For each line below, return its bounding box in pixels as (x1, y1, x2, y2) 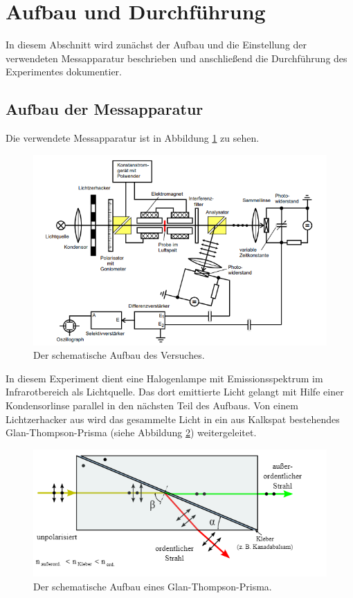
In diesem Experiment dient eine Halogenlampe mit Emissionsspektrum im (6, 371, 323, 385)
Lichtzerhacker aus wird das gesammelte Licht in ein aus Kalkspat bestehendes (6, 411, 340, 426)
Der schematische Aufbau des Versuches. (33, 348, 205, 362)
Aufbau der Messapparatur (6, 98, 203, 120)
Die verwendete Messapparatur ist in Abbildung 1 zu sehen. (6, 131, 260, 145)
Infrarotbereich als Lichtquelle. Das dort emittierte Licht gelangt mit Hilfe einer (6, 384, 344, 399)
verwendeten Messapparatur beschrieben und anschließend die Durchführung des (6, 50, 347, 65)
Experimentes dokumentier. (6, 64, 122, 79)
